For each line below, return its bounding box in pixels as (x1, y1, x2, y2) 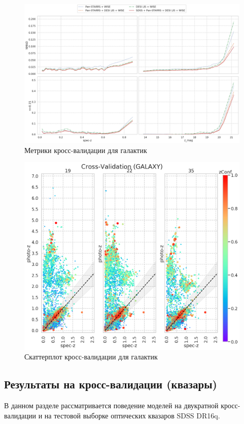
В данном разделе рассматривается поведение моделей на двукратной (4, 400, 219, 410)
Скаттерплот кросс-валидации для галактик (24, 351, 158, 362)
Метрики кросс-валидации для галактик (24, 144, 147, 155)
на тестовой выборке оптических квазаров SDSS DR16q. (44, 410, 220, 420)
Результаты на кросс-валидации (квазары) (4, 376, 217, 392)
